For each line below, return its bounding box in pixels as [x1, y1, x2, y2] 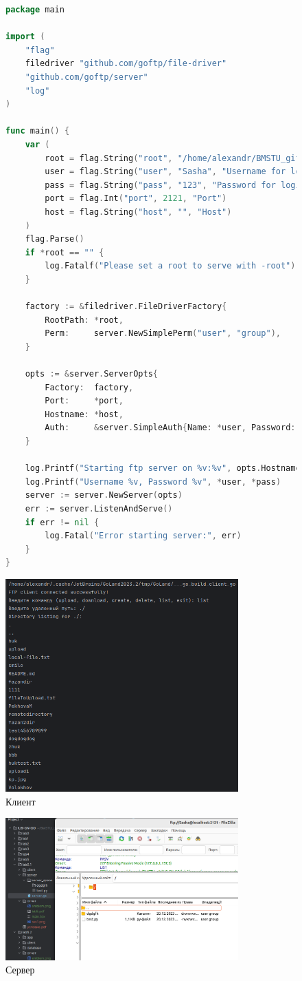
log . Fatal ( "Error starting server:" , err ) [45, 531, 242, 541]
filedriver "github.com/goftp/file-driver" [25, 59, 227, 69]
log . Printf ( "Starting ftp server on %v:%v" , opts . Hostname [25, 463, 301, 474]
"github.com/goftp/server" [25, 72, 148, 82]
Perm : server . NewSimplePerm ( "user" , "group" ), [45, 328, 281, 339]
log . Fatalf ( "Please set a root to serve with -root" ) [45, 261, 296, 271]
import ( [5, 32, 45, 42]
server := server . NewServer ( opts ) [25, 490, 183, 500]
